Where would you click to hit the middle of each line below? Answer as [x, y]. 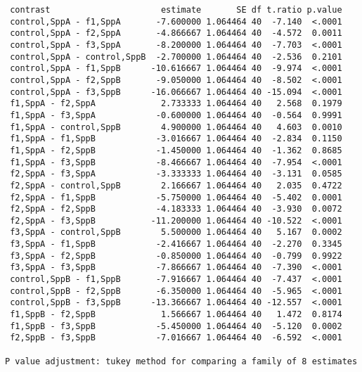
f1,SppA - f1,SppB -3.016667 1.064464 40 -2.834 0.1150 [176, 139]
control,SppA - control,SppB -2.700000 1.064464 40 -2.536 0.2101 [176, 57]
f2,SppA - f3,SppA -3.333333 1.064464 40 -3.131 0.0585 [176, 174]
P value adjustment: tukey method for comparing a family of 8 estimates [181, 361]
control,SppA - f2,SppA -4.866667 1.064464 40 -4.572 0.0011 [176, 33]
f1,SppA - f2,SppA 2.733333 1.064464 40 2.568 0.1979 [176, 104]
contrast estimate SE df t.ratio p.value [176, 10]
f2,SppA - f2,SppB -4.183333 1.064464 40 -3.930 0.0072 [176, 209]
